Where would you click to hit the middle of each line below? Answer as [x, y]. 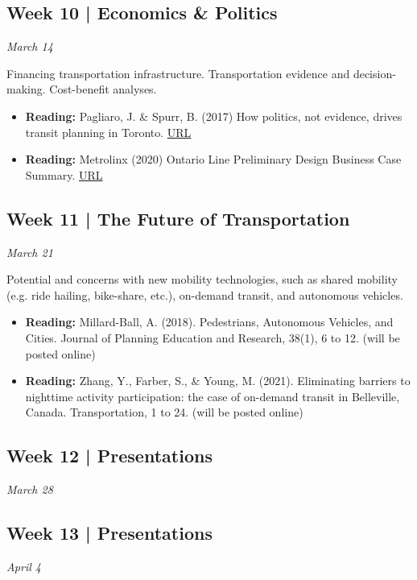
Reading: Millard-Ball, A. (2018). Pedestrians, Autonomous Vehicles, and [209, 322]
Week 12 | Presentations [109, 456]
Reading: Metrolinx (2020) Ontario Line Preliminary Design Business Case [213, 159]
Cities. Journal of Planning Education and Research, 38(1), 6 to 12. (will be [213, 337]
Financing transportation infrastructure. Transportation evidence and [178, 73]
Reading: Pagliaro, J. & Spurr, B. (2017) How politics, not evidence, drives [214, 116]
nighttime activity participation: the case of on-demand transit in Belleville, [213, 396]
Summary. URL [64, 174]
